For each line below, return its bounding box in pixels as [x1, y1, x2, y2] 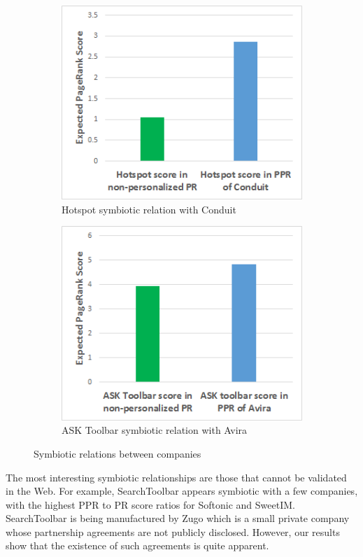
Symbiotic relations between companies [34, 446, 201, 460]
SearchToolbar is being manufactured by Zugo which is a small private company [6, 511, 350, 526]
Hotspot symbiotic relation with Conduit [62, 202, 236, 216]
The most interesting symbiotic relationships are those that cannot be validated [6, 470, 347, 484]
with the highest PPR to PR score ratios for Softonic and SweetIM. [6, 497, 295, 512]
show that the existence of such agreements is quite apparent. [6, 538, 269, 553]
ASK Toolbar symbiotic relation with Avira [62, 423, 248, 437]
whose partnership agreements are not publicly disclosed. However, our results [6, 524, 340, 539]
